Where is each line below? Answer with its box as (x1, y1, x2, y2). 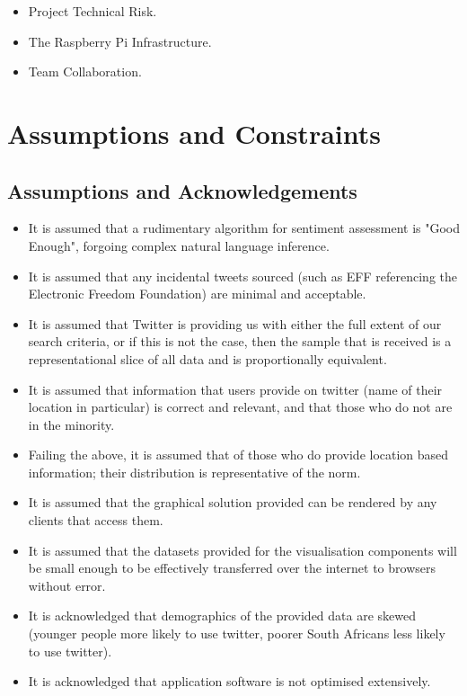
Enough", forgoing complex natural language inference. (28, 236, 330, 254)
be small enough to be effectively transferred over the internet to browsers (28, 558, 436, 577)
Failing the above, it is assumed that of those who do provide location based (28, 445, 449, 464)
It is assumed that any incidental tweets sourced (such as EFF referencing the (28, 266, 457, 285)
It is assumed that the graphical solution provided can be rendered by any (28, 493, 437, 512)
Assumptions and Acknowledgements (7, 176, 357, 204)
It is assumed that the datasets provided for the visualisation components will (28, 540, 457, 559)
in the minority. (28, 415, 115, 433)
